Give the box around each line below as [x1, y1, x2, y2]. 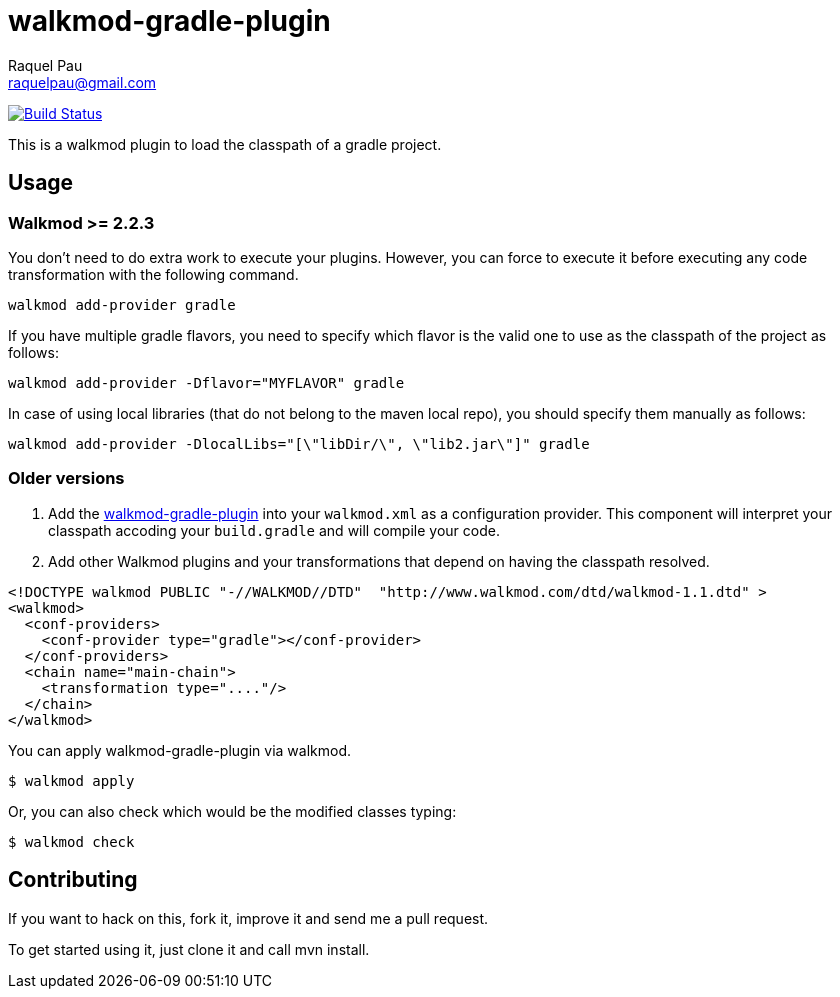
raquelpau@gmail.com [8, 73, 157, 91]
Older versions [8, 468, 125, 489]
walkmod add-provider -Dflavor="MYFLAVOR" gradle [8, 374, 405, 391]
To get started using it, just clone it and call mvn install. [8, 940, 370, 958]
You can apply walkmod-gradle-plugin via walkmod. [8, 741, 351, 759]
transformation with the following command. [8, 265, 299, 283]
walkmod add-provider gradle [8, 296, 236, 313]
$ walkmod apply [8, 772, 135, 789]
